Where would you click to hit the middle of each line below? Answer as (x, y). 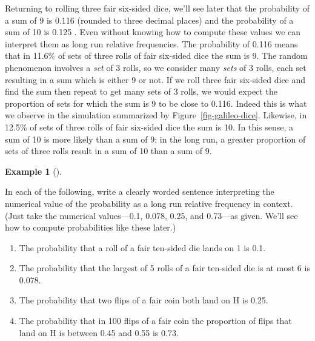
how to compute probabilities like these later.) (91, 227)
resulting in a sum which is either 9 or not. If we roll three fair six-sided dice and (155, 79)
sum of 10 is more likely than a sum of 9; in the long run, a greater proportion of (155, 139)
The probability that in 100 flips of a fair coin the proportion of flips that (155, 321)
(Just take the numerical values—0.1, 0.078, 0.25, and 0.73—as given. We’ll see (151, 215)
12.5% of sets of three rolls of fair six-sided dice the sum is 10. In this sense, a (149, 127)
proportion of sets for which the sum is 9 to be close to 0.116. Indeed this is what (156, 103)
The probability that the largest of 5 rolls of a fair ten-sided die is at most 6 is (164, 268)
